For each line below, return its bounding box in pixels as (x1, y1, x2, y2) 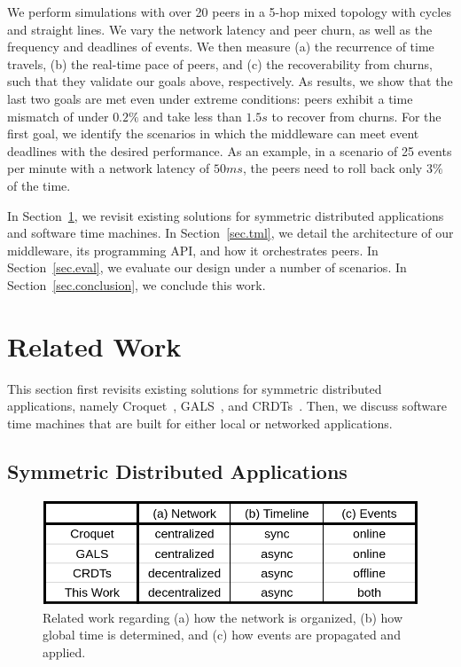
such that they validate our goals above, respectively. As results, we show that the (7, 72, 453, 90)
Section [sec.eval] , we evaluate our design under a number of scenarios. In (7, 258, 407, 277)
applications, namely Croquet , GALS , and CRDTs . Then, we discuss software (7, 396, 447, 415)
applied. (43, 642, 86, 661)
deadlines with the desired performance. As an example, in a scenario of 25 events (7, 141, 452, 160)
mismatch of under (7, 106, 109, 125)
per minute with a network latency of (7, 159, 210, 177)
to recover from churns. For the (271, 106, 441, 125)
